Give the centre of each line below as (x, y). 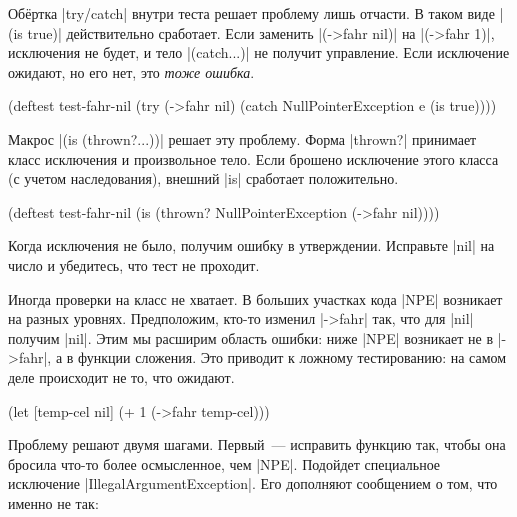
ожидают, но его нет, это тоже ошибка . (131, 71)
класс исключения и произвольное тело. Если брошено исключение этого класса (253, 158)
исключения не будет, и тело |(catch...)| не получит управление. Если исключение (259, 52)
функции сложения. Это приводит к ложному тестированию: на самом (292, 357)
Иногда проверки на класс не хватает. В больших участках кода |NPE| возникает (255, 298)
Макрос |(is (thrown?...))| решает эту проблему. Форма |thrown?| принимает (242, 138)
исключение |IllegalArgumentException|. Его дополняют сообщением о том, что (253, 483)
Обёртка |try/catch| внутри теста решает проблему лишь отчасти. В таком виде (251, 13)
